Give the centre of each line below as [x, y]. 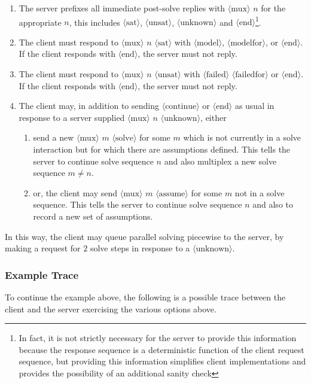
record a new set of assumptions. [93, 216]
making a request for [43, 248]
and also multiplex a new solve [220, 161]
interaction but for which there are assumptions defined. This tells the [162, 149]
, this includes [94, 22]
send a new [54, 137]
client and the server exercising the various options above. [111, 308]
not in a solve [260, 192]
